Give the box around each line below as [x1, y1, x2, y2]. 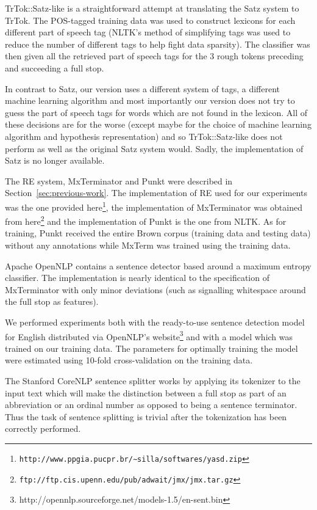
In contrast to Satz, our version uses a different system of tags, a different [5, 82, 280, 95]
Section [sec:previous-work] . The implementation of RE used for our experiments [5, 186, 307, 199]
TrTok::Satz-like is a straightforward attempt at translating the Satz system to [5, 2, 299, 14]
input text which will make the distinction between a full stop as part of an [5, 386, 287, 399]
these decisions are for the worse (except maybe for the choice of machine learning [5, 118, 312, 131]
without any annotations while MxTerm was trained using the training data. [5, 239, 291, 251]
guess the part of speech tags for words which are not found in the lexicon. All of [5, 106, 307, 118]
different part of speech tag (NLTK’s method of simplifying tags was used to [5, 26, 291, 38]
